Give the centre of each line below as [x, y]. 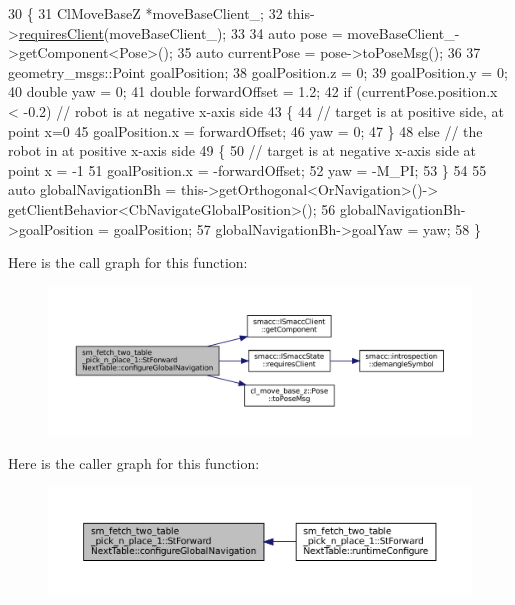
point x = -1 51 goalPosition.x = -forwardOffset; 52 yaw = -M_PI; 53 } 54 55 [247, 169]
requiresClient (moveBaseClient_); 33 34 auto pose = [180, 32]
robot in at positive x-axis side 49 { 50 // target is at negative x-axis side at [242, 150]
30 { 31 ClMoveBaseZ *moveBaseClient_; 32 [145, 13]
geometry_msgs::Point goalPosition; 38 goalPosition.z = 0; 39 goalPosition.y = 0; [258, 71]
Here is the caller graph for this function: [134, 462]
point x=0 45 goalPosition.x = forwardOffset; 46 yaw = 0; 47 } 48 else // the [245, 130]
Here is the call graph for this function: [128, 262]
